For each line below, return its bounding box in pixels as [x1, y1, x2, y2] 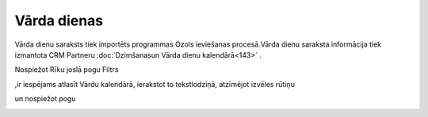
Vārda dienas [14, 12, 104, 29]
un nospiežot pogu [14, 94, 76, 104]
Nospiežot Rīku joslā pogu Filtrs [14, 65, 119, 74]
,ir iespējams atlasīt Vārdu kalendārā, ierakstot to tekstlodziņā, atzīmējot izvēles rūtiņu [14, 79, 295, 89]
